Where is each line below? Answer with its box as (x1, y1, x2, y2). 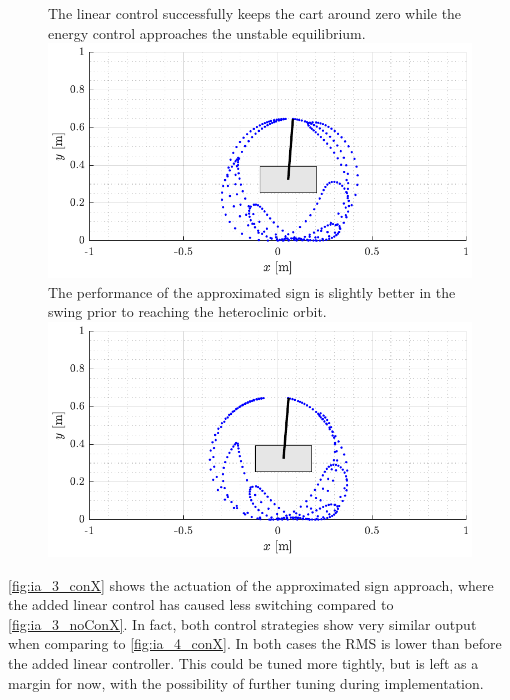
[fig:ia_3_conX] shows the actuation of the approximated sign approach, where (8, 574, 494, 595)
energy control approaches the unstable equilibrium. (48, 22, 366, 43)
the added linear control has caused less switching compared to (8, 594, 394, 615)
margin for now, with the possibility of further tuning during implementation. (8, 672, 484, 693)
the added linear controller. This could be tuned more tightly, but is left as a (8, 653, 479, 674)
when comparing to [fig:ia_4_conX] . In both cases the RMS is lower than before (8, 633, 502, 654)
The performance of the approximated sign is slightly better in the (48, 281, 456, 302)
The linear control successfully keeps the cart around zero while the (48, 3, 462, 23)
